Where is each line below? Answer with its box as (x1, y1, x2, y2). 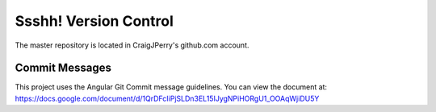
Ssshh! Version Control (15, 12, 174, 30)
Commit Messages (15, 61, 112, 75)
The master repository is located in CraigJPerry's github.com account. (15, 40, 249, 50)
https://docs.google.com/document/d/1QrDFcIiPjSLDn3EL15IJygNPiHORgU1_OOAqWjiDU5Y (15, 93, 320, 103)
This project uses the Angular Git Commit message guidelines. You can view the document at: (15, 82, 327, 92)
